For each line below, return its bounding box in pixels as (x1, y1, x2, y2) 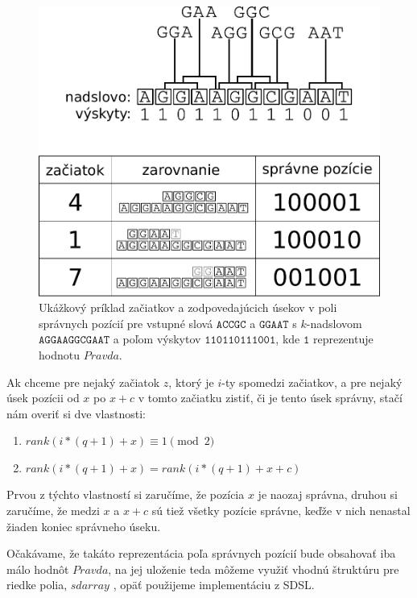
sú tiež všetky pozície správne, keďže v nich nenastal (151, 502, 411, 519)
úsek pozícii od (6, 389, 80, 406)
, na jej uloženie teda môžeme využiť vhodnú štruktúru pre (108, 560, 399, 577)
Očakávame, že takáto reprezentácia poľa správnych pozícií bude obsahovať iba (6, 545, 396, 562)
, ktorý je (168, 373, 214, 390)
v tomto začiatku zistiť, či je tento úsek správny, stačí (138, 389, 403, 406)
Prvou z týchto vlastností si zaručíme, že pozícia (6, 486, 245, 503)
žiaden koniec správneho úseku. (6, 517, 161, 534)
